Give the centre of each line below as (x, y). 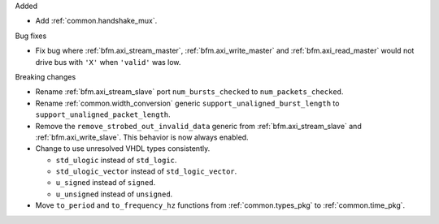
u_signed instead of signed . (106, 183)
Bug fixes (31, 36)
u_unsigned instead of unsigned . (114, 194)
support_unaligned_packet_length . (103, 114)
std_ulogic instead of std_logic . (116, 160)
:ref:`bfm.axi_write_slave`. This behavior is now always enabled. (142, 137)
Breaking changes (46, 76)
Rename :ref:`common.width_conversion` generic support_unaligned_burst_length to (187, 103)
